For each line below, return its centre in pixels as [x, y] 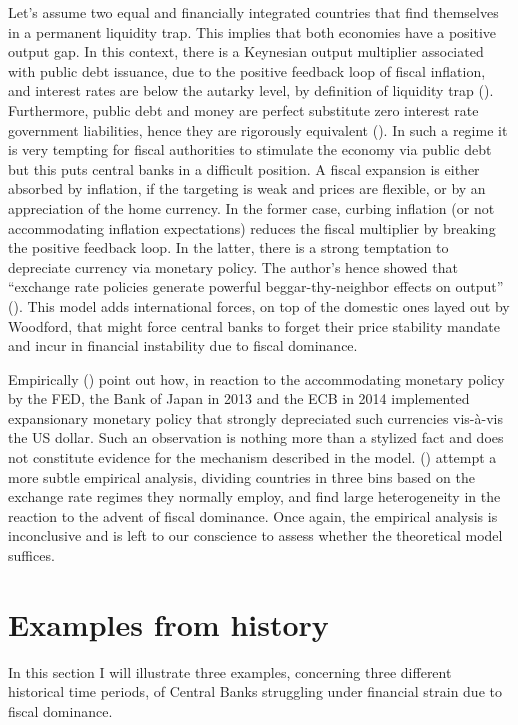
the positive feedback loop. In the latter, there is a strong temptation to [228, 247]
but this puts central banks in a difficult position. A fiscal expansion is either [244, 168]
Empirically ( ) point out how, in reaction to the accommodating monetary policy [256, 378]
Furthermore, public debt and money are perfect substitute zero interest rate [243, 109]
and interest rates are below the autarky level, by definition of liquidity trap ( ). [251, 90]
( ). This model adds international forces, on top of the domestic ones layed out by [259, 305]
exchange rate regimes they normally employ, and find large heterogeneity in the [254, 496]
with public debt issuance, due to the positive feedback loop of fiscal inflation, [247, 70]
